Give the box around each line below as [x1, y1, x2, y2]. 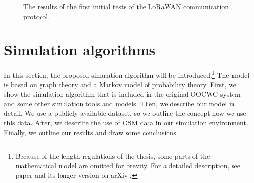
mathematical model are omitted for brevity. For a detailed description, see [15, 160, 241, 170]
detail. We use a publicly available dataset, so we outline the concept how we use [4, 108, 246, 118]
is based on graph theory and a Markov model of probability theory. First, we [4, 79, 236, 89]
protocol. [23, 11, 50, 21]
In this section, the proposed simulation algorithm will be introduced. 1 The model [4, 68, 250, 80]
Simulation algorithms [4, 40, 156, 60]
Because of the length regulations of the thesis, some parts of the [15, 151, 210, 161]
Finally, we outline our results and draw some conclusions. [4, 127, 178, 137]
